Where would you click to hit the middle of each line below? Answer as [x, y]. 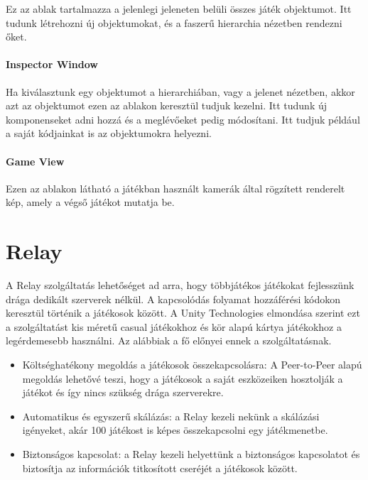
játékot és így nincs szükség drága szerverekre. [123, 392]
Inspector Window [52, 64]
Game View [35, 161]
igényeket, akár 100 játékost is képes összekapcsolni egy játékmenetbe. [175, 430]
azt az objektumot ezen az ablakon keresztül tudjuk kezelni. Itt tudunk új [167, 105]
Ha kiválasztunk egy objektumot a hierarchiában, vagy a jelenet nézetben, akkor [180, 91]
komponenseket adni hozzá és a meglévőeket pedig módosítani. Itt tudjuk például [183, 119]
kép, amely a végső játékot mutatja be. [90, 202]
